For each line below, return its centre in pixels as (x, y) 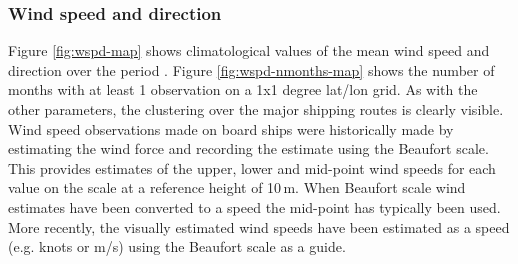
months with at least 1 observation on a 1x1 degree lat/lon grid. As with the (243, 89)
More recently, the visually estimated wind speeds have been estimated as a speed (259, 226)
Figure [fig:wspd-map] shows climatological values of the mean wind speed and (249, 50)
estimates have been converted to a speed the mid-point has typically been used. (254, 206)
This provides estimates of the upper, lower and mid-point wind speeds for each (252, 167)
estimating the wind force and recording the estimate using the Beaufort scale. (248, 148)
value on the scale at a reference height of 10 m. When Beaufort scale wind (237, 187)
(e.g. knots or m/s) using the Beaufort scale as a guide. (177, 246)
